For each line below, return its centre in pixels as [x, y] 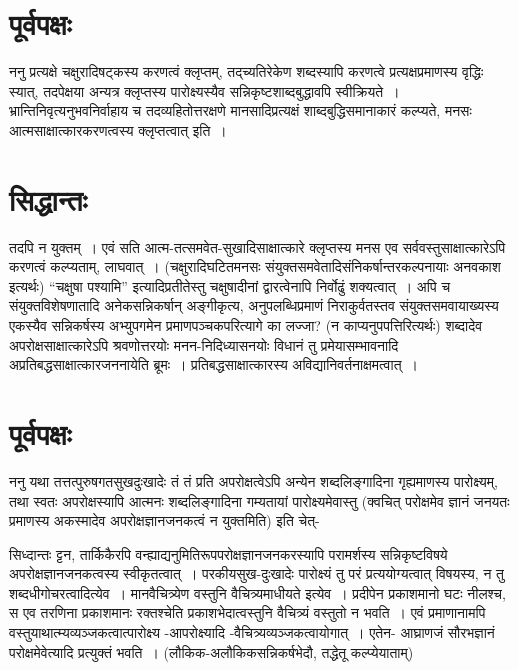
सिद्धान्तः [48, 198]
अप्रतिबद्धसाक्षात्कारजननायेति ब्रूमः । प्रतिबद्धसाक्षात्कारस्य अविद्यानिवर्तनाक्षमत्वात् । [214, 364]
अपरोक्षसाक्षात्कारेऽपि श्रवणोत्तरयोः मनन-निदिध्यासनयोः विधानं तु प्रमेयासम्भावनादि [204, 344]
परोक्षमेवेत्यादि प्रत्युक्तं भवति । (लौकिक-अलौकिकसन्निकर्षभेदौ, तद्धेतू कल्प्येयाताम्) [211, 651]
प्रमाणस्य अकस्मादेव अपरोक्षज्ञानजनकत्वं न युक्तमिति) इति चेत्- [164, 520]
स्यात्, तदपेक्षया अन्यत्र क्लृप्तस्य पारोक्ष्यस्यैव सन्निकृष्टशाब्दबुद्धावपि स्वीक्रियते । [204, 90]
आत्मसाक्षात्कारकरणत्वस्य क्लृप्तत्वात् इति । [118, 129]
